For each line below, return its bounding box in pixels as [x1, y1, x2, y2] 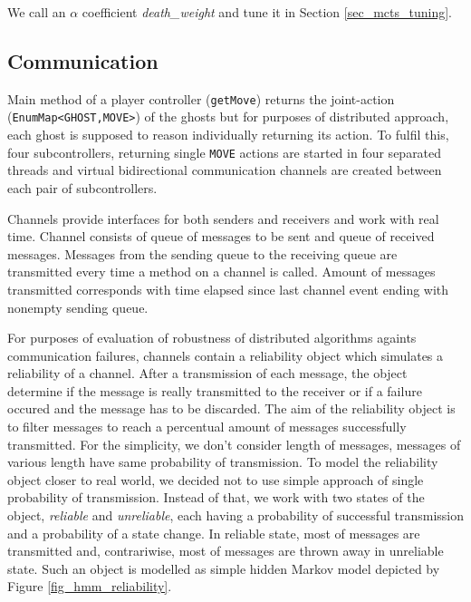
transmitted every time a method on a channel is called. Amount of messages [7, 262, 436, 281]
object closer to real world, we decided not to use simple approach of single [7, 470, 424, 489]
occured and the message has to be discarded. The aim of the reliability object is [7, 399, 456, 418]
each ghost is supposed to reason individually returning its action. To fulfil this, [7, 125, 449, 144]
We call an [7, 3, 66, 21]
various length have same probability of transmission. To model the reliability [7, 452, 438, 471]
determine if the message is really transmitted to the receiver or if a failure [7, 381, 422, 400]
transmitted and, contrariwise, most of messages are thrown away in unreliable [7, 541, 444, 560]
